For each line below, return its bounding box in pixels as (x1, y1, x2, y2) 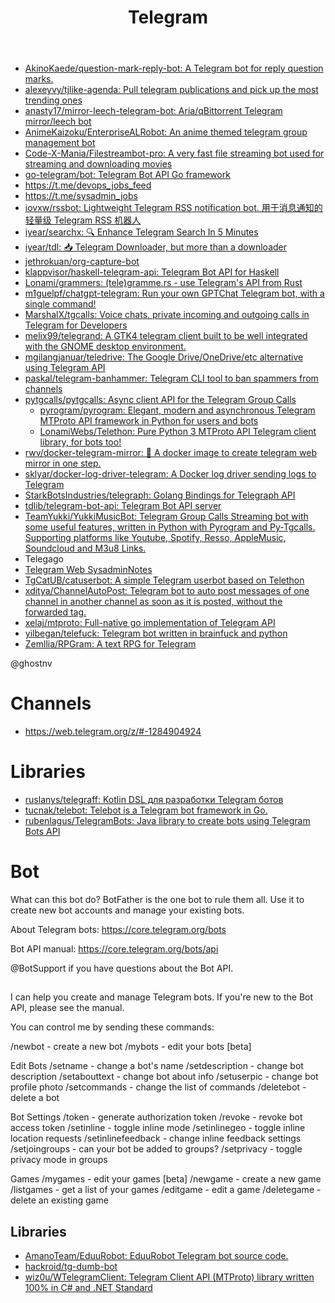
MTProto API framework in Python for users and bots (39, 415, 259, 427)
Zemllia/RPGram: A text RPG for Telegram (24, 638, 197, 650)
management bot (24, 137, 96, 149)
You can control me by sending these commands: (10, 1021, 215, 1033)
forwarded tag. (24, 606, 87, 618)
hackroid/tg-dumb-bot (24, 1261, 118, 1273)
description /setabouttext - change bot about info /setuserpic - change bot (10, 1071, 319, 1083)
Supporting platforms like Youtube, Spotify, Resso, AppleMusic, (24, 532, 287, 544)
